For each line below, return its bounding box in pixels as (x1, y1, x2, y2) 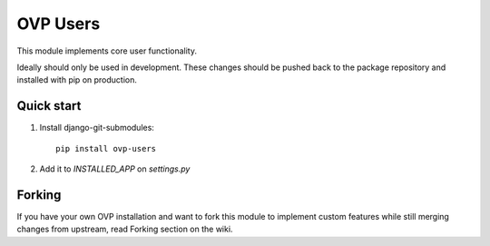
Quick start (16, 98, 82, 113)
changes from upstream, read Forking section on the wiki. (16, 223, 233, 235)
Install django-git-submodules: (39, 123, 154, 133)
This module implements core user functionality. (16, 45, 197, 56)
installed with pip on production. (16, 74, 138, 85)
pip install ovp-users (55, 143, 157, 153)
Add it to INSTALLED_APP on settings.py (39, 163, 191, 174)
